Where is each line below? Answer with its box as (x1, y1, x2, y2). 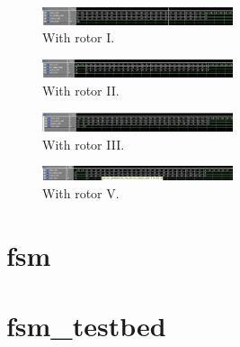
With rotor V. (42, 183, 120, 202)
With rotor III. (42, 134, 125, 153)
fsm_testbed (6, 306, 166, 343)
